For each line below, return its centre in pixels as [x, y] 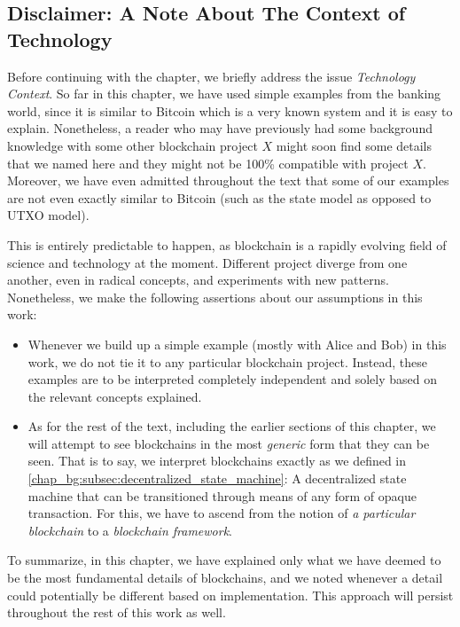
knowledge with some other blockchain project [133, 145]
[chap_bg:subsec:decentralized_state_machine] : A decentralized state [217, 478]
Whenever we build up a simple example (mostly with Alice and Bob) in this [237, 344]
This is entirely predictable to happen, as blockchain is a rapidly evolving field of [227, 244]
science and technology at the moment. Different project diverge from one [207, 262]
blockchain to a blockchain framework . [130, 530]
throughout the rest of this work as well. [117, 612]
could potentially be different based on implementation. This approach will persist [230, 595]
